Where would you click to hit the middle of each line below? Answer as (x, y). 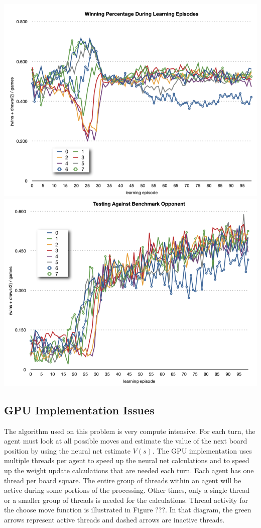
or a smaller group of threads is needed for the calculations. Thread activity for (126, 500)
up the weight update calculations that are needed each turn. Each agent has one (129, 470)
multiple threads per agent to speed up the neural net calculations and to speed (127, 460)
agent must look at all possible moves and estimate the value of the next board (126, 441)
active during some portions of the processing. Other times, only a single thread (127, 490)
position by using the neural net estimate (67, 450)
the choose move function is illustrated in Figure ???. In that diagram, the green (128, 510)
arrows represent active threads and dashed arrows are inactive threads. (114, 519)
